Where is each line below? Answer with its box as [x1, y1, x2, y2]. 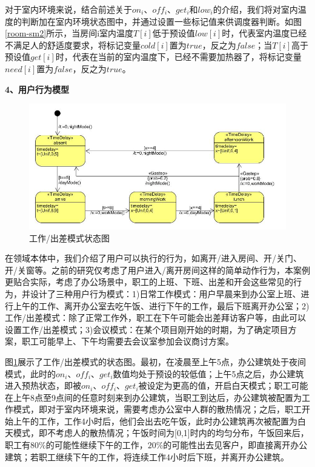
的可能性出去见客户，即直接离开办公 [163, 438, 308, 451]
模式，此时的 [5, 367, 56, 380]
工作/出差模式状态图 [29, 231, 110, 244]
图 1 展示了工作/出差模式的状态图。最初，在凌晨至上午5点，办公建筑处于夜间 [5, 355, 306, 368]
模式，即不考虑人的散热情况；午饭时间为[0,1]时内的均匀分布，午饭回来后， [13, 426, 309, 439]
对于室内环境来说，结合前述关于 [5, 3, 132, 15]
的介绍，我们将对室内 [213, 3, 298, 15]
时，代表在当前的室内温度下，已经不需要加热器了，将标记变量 [55, 50, 302, 63]
